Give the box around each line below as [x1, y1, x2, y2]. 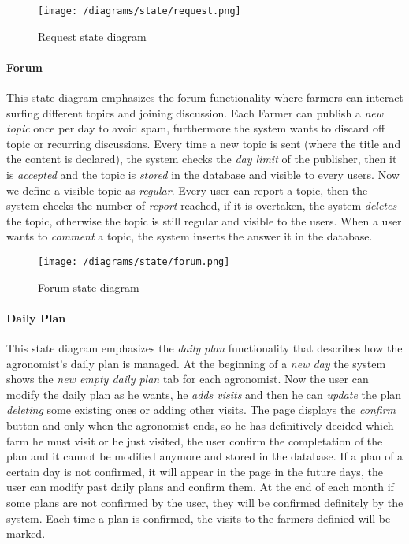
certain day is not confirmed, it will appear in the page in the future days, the [6, 463, 383, 479]
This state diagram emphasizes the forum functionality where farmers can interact [6, 89, 403, 106]
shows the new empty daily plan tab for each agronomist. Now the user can [6, 371, 369, 387]
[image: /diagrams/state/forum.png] [38, 255, 230, 267]
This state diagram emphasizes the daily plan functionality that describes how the [6, 340, 403, 356]
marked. [6, 525, 46, 542]
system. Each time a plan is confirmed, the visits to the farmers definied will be [6, 509, 391, 526]
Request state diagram [38, 28, 147, 44]
